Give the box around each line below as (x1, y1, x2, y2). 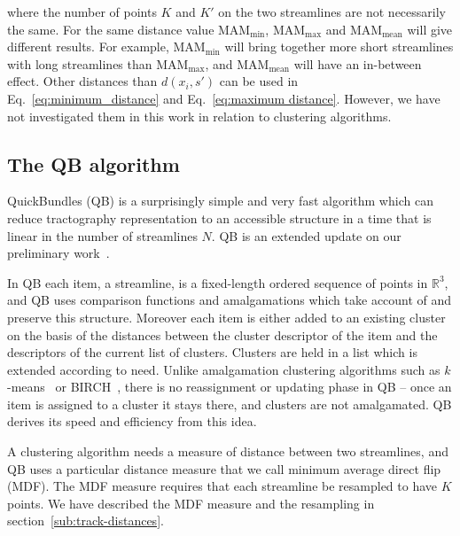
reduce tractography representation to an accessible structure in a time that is (7, 208, 432, 227)
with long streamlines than (7, 54, 152, 73)
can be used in (219, 72, 299, 90)
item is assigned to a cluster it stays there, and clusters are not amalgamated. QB (7, 394, 452, 413)
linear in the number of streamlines (7, 226, 198, 245)
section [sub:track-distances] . (7, 511, 164, 530)
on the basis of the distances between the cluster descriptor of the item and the (7, 325, 438, 344)
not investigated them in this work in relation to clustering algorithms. (7, 106, 392, 125)
